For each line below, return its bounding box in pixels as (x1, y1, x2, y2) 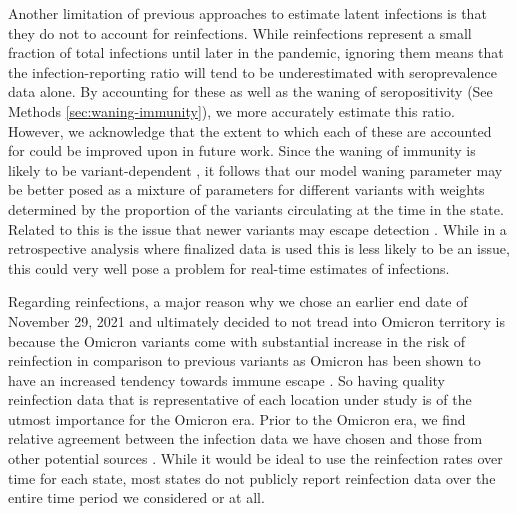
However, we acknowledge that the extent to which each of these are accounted (8, 120, 492, 141)
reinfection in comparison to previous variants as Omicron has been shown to (8, 350, 481, 371)
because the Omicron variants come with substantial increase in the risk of (8, 330, 466, 351)
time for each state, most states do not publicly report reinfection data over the (8, 467, 496, 488)
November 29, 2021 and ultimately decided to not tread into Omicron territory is (8, 310, 505, 331)
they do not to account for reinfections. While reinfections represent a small (8, 22, 472, 43)
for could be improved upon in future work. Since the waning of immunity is (8, 140, 476, 161)
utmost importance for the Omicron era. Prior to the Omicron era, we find (8, 408, 466, 429)
